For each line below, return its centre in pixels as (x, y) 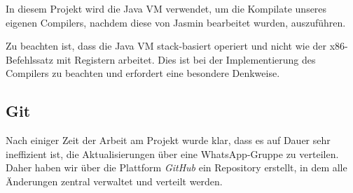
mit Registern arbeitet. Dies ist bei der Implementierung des (186, 59)
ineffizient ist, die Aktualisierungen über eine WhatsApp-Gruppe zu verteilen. (172, 153)
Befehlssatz (29, 59)
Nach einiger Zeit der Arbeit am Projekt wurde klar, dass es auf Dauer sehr (168, 140)
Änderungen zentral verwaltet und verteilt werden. (114, 181)
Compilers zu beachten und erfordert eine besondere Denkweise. (143, 73)
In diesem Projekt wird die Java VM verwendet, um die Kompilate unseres (166, 8)
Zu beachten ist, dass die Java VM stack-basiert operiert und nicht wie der (166, 46)
